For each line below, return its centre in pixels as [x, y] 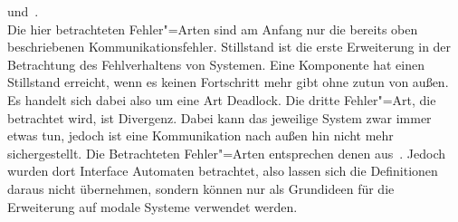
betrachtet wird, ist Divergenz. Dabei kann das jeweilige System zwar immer [219, 117]
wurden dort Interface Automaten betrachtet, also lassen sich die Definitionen [223, 171]
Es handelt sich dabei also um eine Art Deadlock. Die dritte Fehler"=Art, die [222, 99]
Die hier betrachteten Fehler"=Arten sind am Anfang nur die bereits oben [213, 29]
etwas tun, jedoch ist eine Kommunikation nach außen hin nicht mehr [200, 135]
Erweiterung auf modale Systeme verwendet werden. [153, 206]
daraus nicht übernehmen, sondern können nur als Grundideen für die [201, 188]
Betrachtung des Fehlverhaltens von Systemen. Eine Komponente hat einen [216, 64]
